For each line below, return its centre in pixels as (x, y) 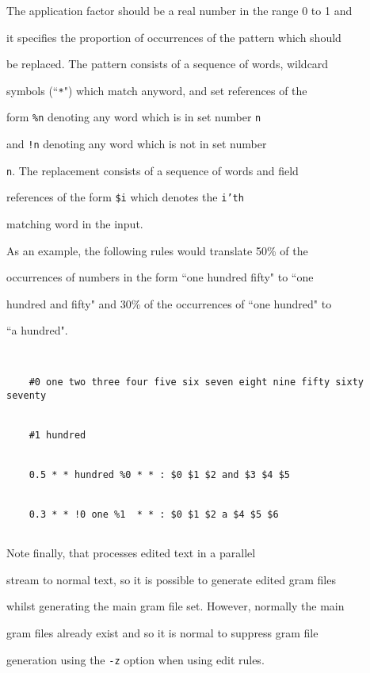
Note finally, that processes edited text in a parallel (131, 553)
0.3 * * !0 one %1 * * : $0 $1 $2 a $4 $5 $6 (154, 514)
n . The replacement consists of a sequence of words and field (153, 170)
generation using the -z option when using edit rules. (135, 659)
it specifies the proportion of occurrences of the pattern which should (174, 37)
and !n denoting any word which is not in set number (137, 144)
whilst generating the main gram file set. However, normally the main (175, 606)
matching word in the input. (75, 224)
